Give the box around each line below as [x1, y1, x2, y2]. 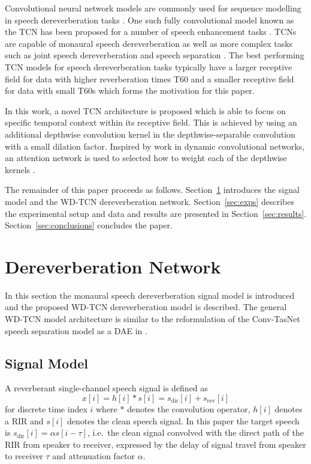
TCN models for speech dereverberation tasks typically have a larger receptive [5, 60, 292, 73]
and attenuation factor [52, 450, 135, 462]
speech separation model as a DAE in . [5, 324, 147, 337]
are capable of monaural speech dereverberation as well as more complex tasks [5, 37, 293, 49]
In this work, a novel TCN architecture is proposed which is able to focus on [5, 104, 286, 117]
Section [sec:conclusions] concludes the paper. [5, 219, 173, 231]
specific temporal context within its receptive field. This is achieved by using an [5, 116, 297, 129]
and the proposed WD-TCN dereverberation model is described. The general [5, 301, 287, 313]
